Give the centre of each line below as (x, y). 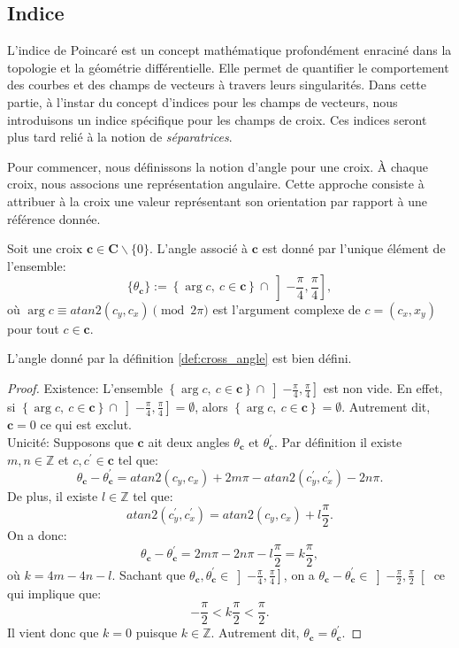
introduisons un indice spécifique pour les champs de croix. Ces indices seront (217, 119)
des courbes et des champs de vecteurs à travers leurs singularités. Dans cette (217, 85)
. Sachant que (149, 574)
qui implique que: (54, 593)
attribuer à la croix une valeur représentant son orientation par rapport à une (218, 201)
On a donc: (37, 535)
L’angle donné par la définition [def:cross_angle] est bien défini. (180, 358)
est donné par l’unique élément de (354, 248)
